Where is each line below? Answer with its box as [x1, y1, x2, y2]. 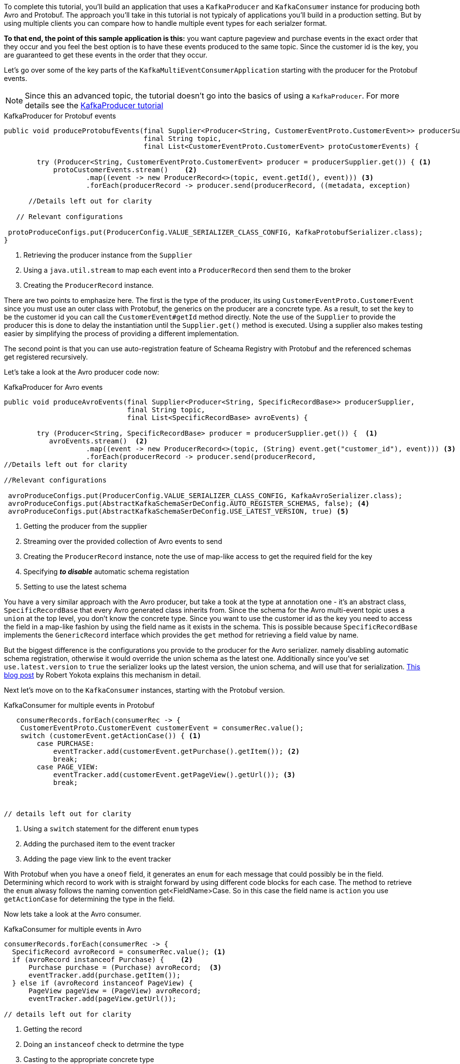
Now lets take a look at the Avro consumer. [4, 910, 141, 918]
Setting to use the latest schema [23, 582, 127, 591]
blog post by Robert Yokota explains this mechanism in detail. [4, 671, 201, 679]
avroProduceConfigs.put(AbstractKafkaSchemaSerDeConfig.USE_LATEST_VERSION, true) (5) [8, 507, 349, 515]
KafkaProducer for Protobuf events [4, 112, 116, 120]
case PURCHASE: [37, 740, 95, 747]
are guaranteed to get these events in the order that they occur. [4, 51, 208, 59]
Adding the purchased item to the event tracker [23, 840, 175, 848]
